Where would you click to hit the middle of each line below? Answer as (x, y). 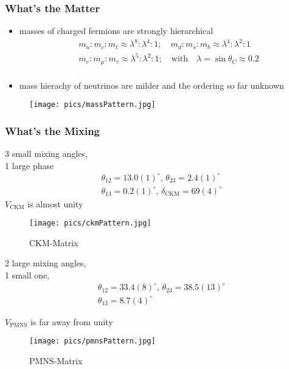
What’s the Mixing (53, 130)
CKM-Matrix (54, 242)
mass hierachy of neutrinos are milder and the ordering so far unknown (151, 85)
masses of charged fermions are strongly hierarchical (116, 31)
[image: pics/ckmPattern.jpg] (90, 223)
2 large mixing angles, (46, 263)
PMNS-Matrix (56, 360)
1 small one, (27, 274)
